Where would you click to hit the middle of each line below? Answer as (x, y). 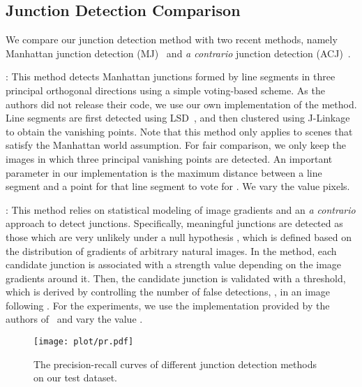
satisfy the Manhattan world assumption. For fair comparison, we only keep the (176, 145)
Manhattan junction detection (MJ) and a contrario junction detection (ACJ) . (178, 53)
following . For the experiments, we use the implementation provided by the (168, 305)
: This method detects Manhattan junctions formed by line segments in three (171, 76)
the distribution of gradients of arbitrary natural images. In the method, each (171, 250)
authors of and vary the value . (74, 319)
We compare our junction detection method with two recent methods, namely (172, 39)
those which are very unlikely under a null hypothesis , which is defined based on (179, 236)
